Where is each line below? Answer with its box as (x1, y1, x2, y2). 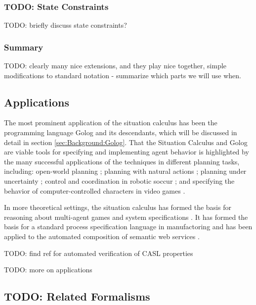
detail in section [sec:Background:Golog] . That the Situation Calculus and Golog (4, 137, 248, 147)
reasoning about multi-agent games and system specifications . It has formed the (4, 211, 248, 222)
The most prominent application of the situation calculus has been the (4, 117, 217, 128)
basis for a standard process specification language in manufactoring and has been (4, 221, 253, 232)
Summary (4, 41, 43, 53)
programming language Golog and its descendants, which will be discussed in (4, 127, 237, 138)
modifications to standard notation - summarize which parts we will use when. (4, 70, 241, 80)
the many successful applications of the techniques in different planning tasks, (4, 156, 240, 166)
